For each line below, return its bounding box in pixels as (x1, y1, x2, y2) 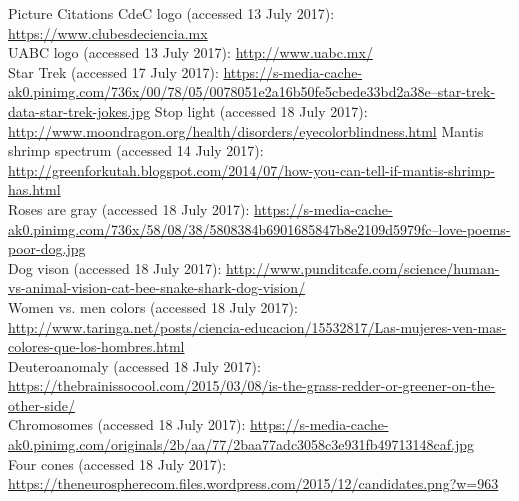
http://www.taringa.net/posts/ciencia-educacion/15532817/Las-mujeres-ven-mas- (8, 316, 507, 337)
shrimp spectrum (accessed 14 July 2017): (8, 140, 264, 161)
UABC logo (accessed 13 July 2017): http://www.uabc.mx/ (8, 42, 373, 63)
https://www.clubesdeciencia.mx (8, 22, 208, 43)
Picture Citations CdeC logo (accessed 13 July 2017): (8, 3, 335, 23)
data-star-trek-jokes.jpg (8, 100, 151, 121)
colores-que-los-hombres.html (8, 336, 185, 357)
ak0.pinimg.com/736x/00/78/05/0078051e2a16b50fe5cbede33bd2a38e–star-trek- (8, 81, 496, 102)
